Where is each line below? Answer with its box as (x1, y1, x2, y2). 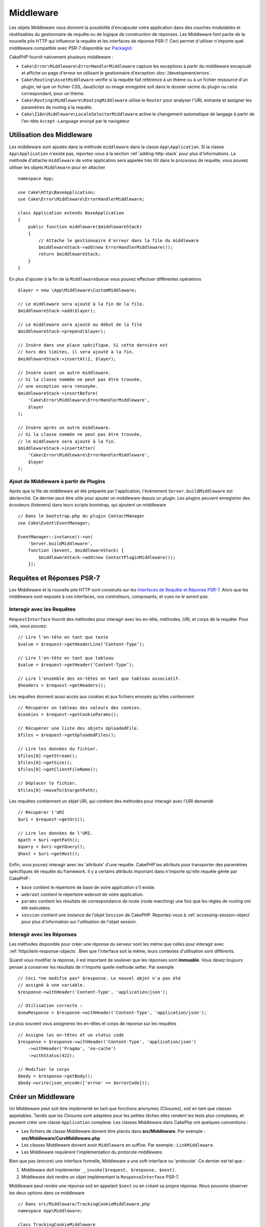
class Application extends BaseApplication (18, 210, 124, 216)
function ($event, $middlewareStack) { (27, 548, 124, 553)
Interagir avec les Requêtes (9, 606, 76, 613)
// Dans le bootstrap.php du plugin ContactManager (18, 513, 145, 519)
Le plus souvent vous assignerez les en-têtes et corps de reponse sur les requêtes (9, 1021, 177, 1027)
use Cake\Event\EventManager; (18, 520, 91, 526)
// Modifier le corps (18, 1067, 70, 1072)
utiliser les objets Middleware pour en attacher (9, 164, 106, 170)
